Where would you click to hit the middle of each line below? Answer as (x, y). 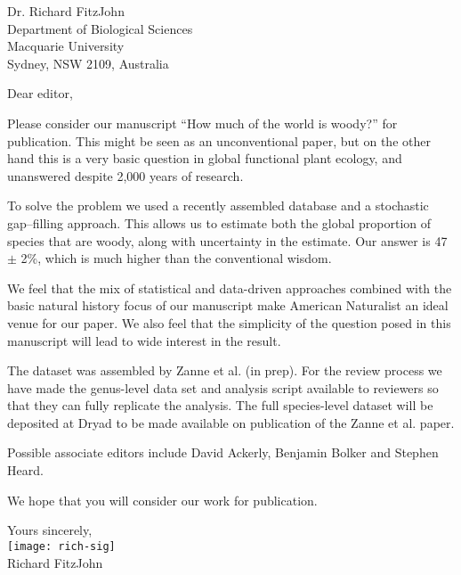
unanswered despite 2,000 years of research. (125, 175)
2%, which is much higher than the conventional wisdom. (176, 258)
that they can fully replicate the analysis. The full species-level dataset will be (220, 405)
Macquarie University (66, 46)
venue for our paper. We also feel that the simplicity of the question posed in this (229, 322)
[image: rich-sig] (61, 546)
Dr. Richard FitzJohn (66, 11)
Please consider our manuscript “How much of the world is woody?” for (202, 123)
